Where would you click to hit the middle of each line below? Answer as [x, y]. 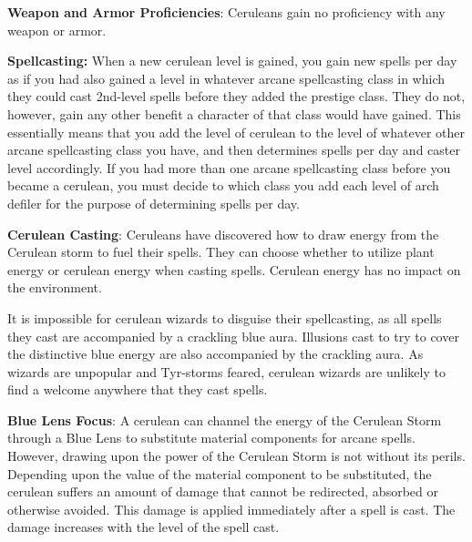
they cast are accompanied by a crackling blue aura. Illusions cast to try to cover [233, 336]
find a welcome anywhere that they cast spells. [138, 389]
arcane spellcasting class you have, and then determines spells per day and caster [234, 150]
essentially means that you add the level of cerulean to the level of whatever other [236, 132]
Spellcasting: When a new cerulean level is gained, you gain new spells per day [232, 61]
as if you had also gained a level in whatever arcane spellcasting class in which [226, 78]
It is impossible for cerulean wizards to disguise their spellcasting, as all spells [225, 317]
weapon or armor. [57, 30]
